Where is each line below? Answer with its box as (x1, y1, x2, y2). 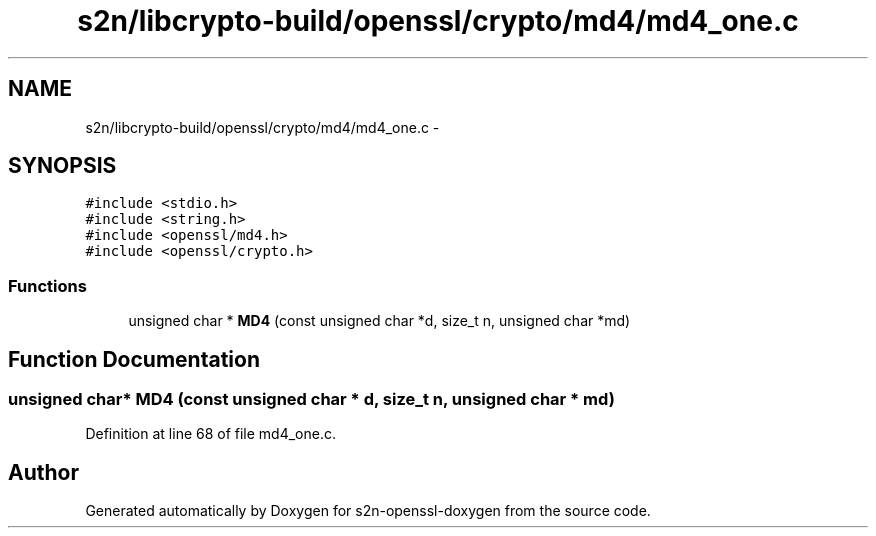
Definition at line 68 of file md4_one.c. (85, 425, 337, 443)
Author (8, 459, 79, 485)
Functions (8, 275, 87, 296)
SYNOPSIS (8, 153, 117, 179)
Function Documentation (8, 346, 260, 372)
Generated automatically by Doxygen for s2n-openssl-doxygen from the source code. (85, 502, 651, 520)
